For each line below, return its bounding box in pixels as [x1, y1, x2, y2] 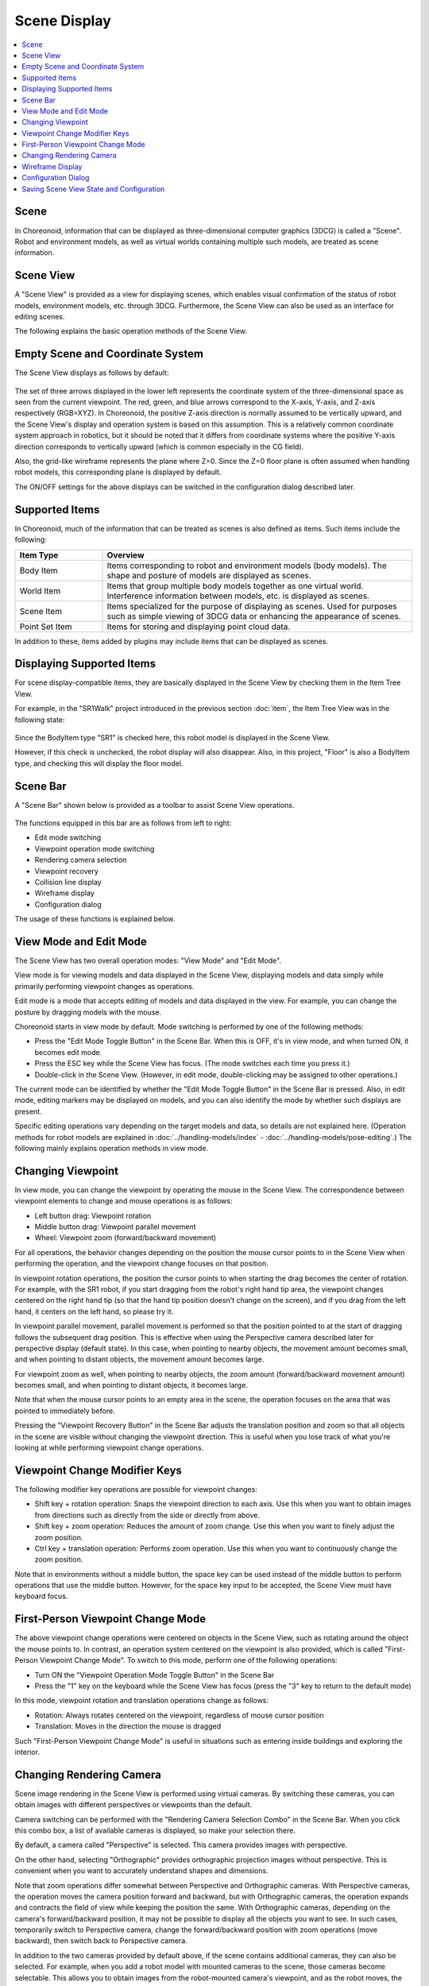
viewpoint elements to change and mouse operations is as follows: [14, 1196, 233, 1206]
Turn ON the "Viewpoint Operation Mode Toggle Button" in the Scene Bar [34, 1670, 275, 1679]
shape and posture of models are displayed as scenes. [106, 570, 311, 581]
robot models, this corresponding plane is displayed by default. [14, 467, 222, 477]
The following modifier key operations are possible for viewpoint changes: [14, 1484, 257, 1493]
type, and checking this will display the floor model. [14, 759, 184, 768]
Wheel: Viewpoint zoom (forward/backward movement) [34, 1233, 217, 1242]
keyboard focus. [14, 1591, 68, 1601]
